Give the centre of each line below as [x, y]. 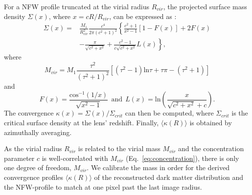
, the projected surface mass [205, 6]
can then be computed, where [169, 113]
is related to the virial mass [119, 148]
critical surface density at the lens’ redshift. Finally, [81, 122]
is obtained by [211, 122]
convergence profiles [34, 177]
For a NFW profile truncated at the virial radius [77, 6]
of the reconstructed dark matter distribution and [169, 177]
